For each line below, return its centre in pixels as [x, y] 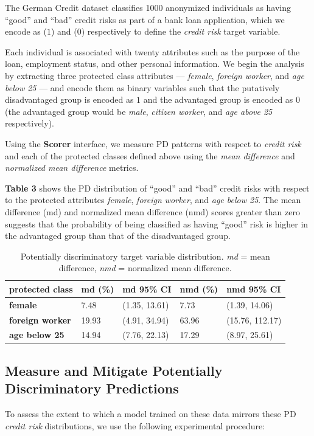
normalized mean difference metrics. [72, 168]
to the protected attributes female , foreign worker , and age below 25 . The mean [153, 200]
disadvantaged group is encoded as [69, 99]
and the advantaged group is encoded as [218, 99]
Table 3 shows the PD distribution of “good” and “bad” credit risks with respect [157, 188]
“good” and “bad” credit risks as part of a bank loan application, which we [145, 19]
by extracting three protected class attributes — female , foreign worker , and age [155, 75]
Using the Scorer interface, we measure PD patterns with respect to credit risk [153, 143]
